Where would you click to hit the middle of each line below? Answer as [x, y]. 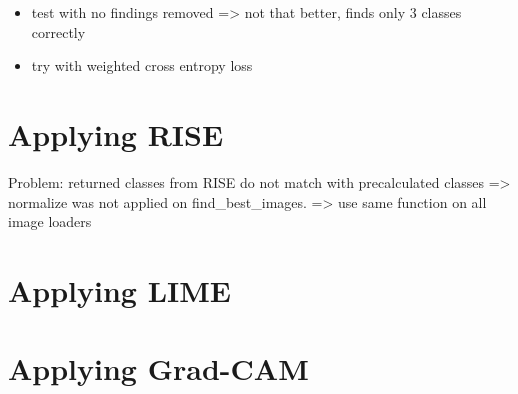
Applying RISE [116, 133]
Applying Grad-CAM [158, 368]
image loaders [50, 221]
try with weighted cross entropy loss [142, 65]
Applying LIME [120, 289]
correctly [58, 31]
